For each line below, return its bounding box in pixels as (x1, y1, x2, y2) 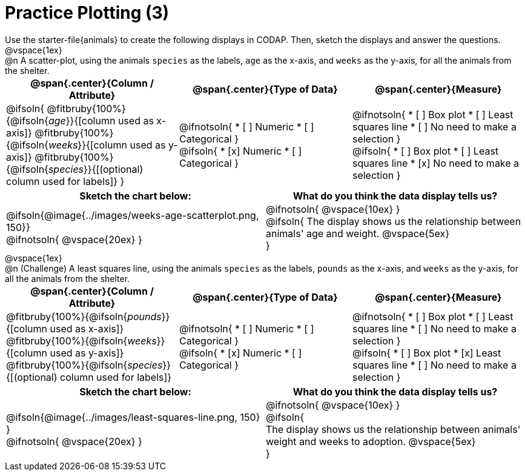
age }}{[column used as (48, 114, 154, 127)
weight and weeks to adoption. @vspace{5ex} (266, 435, 476, 448)
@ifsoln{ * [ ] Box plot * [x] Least (352, 346, 501, 359)
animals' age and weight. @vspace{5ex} (266, 227, 450, 240)
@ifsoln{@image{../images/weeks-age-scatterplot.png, (6, 209, 259, 221)
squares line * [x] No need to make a (352, 156, 520, 169)
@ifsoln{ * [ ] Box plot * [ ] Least (352, 144, 499, 157)
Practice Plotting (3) (5, 2, 170, 23)
